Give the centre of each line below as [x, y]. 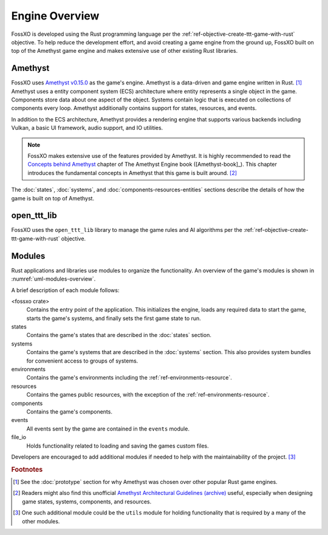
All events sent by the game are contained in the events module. [108, 429]
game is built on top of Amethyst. [53, 198]
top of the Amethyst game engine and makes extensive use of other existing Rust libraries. [125, 51]
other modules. [41, 521]
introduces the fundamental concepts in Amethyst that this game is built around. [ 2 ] [132, 172]
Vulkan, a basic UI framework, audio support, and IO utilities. [87, 128]
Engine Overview [55, 16]
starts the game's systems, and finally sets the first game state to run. [114, 318]
